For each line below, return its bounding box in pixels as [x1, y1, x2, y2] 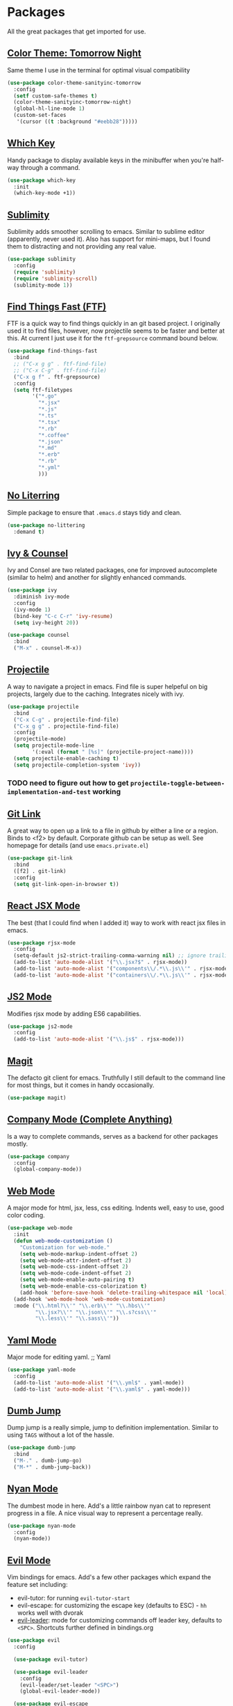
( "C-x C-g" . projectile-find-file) [13, 716, 119, 723]
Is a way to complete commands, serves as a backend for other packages [7, 1132, 218, 1140]
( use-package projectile [7, 703, 79, 710]
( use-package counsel [7, 631, 70, 639]
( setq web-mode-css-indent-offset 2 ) [19, 1263, 129, 1270]
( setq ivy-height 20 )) [13, 619, 79, 626]
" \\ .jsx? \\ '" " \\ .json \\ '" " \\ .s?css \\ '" [35, 1309, 157, 1316]
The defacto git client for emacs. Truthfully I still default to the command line [7, 1073, 225, 1082]
